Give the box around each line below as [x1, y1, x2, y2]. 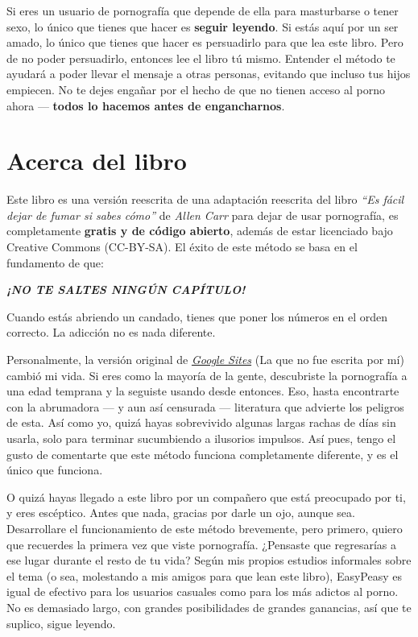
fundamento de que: [6, 254, 104, 271]
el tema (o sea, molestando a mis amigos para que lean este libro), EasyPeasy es [6, 567, 402, 584]
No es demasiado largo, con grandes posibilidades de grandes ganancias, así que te [6, 598, 412, 615]
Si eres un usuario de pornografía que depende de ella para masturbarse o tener [6, 2, 399, 19]
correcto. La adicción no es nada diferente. [6, 324, 216, 341]
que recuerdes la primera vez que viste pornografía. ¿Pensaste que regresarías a [6, 536, 396, 552]
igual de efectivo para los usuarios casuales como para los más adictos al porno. [6, 583, 399, 600]
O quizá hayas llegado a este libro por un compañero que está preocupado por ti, [6, 488, 406, 505]
